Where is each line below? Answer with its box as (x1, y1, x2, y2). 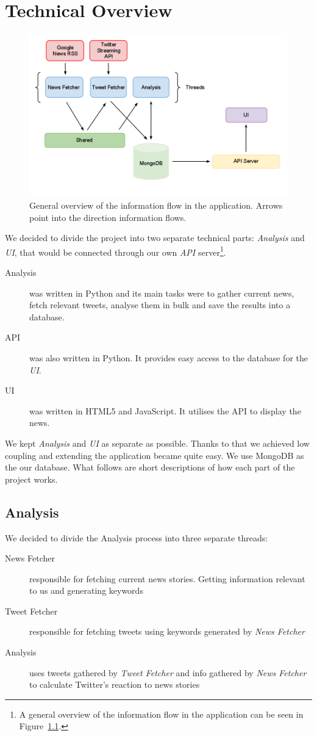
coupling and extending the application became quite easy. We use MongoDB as (5, 449, 304, 461)
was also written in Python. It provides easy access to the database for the (29, 351, 308, 364)
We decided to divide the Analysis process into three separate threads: (5, 531, 268, 544)
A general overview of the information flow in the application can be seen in (19, 707, 304, 720)
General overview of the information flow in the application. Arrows (29, 198, 283, 211)
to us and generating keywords (29, 584, 143, 597)
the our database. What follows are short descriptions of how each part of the (5, 461, 295, 474)
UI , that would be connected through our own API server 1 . (5, 244, 226, 258)
